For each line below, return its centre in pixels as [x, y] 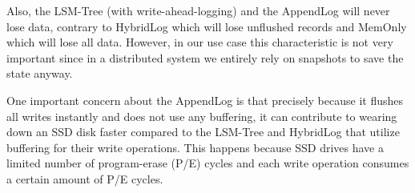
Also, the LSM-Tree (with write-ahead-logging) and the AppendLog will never [198, 10]
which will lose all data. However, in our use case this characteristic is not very [200, 42]
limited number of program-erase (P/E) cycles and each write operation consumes [208, 163]
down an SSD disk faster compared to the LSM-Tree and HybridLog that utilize [203, 132]
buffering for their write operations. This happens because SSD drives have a [195, 147]
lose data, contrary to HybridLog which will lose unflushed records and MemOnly [207, 26]
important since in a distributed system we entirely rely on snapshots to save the [205, 57]
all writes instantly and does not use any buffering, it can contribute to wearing [202, 116]
